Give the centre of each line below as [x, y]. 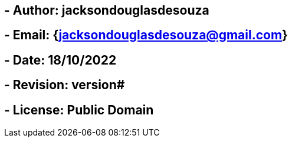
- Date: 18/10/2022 [60, 60]
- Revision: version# [65, 85]
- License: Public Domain [79, 110]
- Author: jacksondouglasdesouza [107, 10]
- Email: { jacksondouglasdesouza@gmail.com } [146, 35]
